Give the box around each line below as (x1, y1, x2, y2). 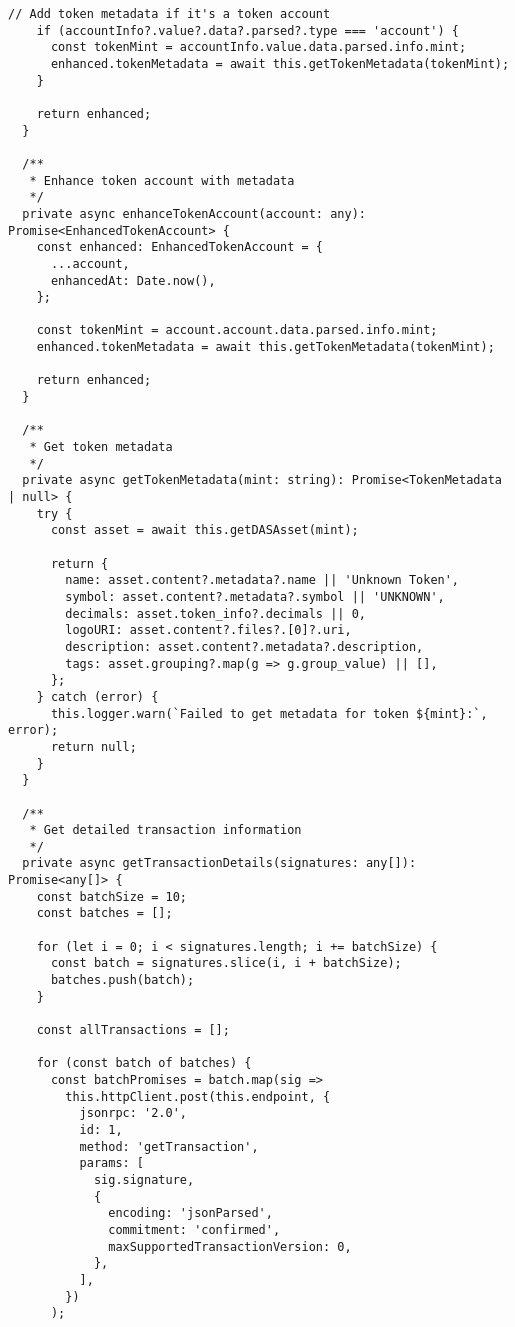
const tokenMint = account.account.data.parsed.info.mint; (36, 323, 438, 338)
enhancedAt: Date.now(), (50, 273, 216, 288)
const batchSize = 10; (36, 889, 187, 904)
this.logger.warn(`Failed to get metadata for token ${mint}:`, (50, 706, 488, 721)
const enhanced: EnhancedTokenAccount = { (36, 240, 323, 255)
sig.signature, (93, 1172, 195, 1187)
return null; (50, 739, 137, 754)
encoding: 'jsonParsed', (108, 1206, 273, 1221)
